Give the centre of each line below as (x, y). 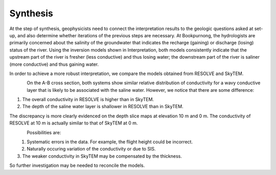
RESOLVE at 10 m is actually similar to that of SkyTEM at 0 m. (74, 123)
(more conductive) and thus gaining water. (54, 64)
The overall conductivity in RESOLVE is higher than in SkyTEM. (88, 99)
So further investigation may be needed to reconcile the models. (77, 165)
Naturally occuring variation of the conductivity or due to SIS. (91, 149)
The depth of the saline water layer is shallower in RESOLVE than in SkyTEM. (103, 107)
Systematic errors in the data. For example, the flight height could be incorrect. (110, 142)
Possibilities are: (44, 132)
